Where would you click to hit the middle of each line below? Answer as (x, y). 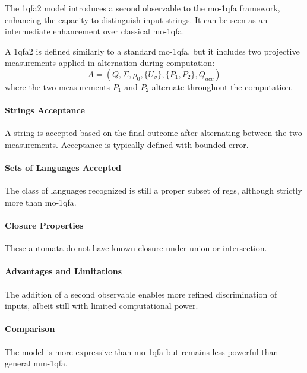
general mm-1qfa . (36, 363)
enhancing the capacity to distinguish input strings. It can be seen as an (136, 19)
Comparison (30, 329)
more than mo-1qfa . (41, 202)
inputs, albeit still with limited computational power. (102, 306)
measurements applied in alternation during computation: (110, 63)
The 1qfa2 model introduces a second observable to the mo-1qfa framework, (143, 7)
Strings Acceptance (45, 110)
